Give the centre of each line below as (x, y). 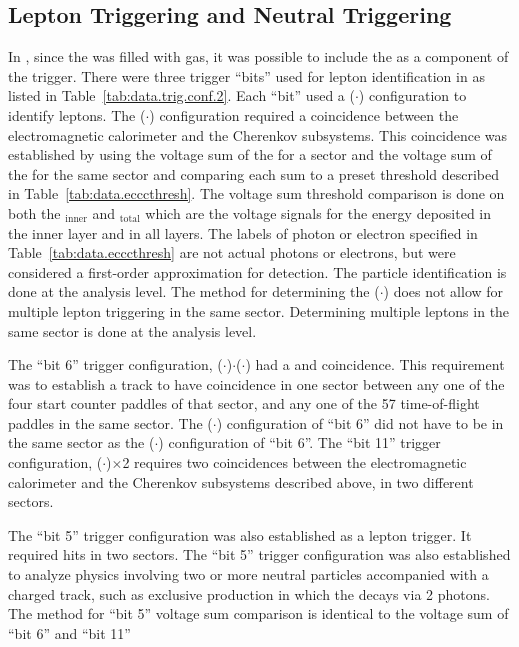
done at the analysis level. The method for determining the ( (194, 291)
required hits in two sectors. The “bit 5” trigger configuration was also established (259, 554)
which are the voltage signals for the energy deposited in (318, 212)
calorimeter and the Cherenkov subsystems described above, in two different (241, 481)
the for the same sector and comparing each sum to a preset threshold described (254, 173)
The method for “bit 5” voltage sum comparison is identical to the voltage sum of (258, 613)
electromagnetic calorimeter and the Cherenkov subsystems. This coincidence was (258, 134)
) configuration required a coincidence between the (304, 114)
